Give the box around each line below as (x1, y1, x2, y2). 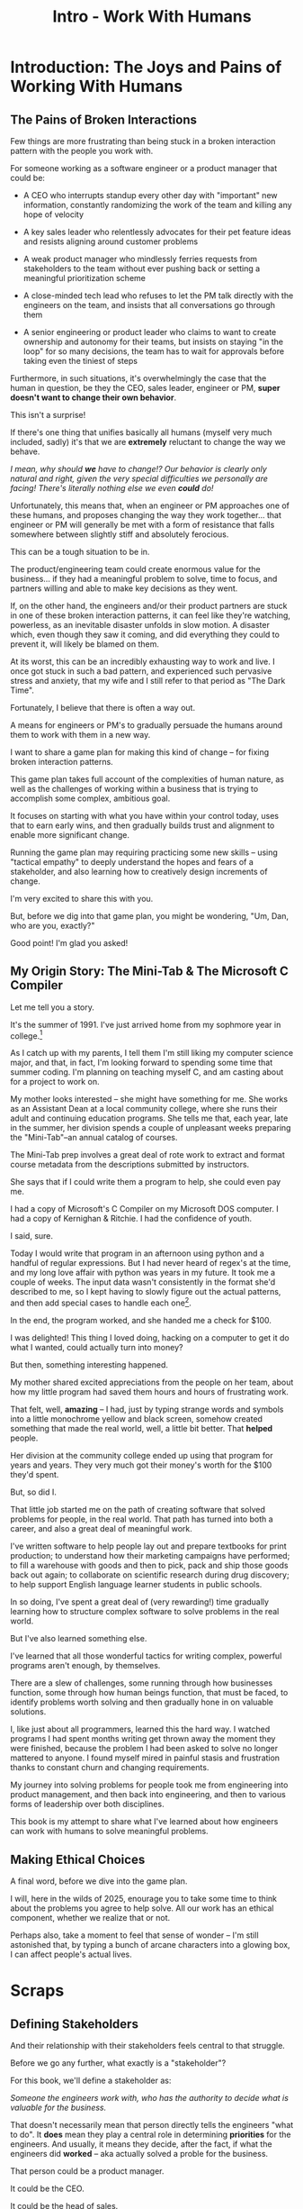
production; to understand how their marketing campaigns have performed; (10, 1550, 290, 1561)
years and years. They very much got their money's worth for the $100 (10, 1459, 272, 1470)
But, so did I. (10, 1486, 57, 1497)
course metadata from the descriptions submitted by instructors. (10, 1159, 250, 1170)
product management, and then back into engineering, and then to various (10, 1789, 286, 1800)
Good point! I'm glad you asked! (10, 938, 129, 948)
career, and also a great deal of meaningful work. (10, 1523, 192, 1534)
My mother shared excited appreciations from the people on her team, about (10, 1377, 294, 1388)
